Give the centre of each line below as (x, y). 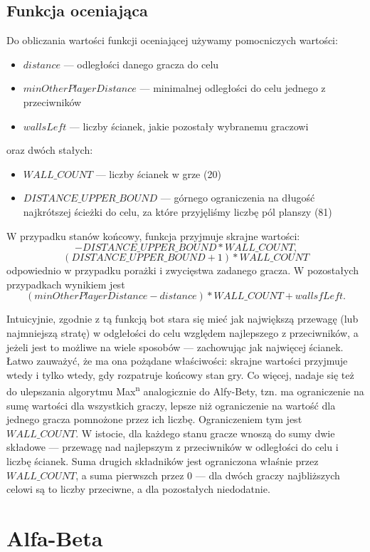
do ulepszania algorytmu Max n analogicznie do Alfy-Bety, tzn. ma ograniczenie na (185, 390)
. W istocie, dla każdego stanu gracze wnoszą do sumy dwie (205, 433)
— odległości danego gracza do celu (141, 64)
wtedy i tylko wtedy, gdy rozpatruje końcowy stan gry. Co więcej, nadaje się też (180, 374)
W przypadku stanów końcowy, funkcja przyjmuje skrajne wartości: (153, 235)
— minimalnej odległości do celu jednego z (233, 88)
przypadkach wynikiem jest (66, 284)
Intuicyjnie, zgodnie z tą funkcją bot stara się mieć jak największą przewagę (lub (183, 319)
